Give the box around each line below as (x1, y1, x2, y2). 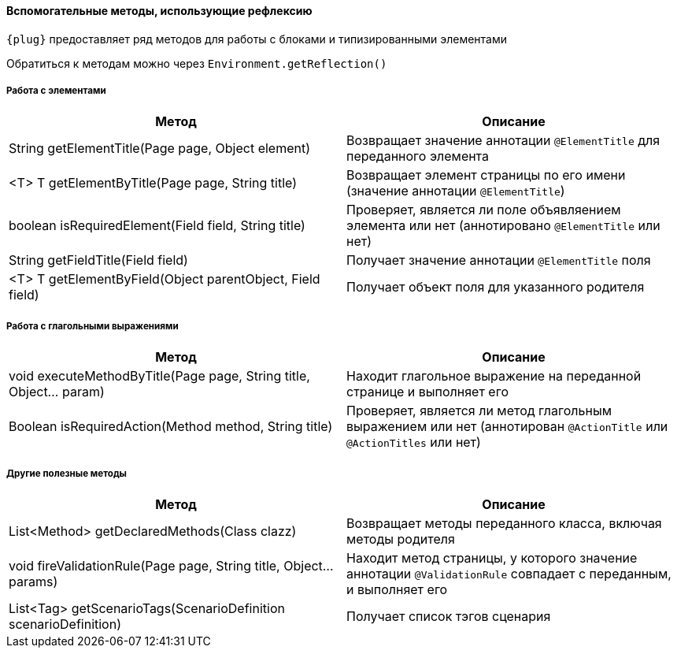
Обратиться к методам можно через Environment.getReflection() (6, 56, 387, 70)
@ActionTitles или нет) (346, 434, 481, 451)
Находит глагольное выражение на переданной (346, 368, 642, 385)
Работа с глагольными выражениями (6, 320, 179, 332)
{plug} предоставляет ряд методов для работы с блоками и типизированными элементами (6, 32, 508, 46)
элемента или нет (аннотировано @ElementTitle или (346, 217, 660, 234)
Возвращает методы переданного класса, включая (346, 515, 662, 531)
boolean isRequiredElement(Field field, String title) (9, 217, 305, 234)
